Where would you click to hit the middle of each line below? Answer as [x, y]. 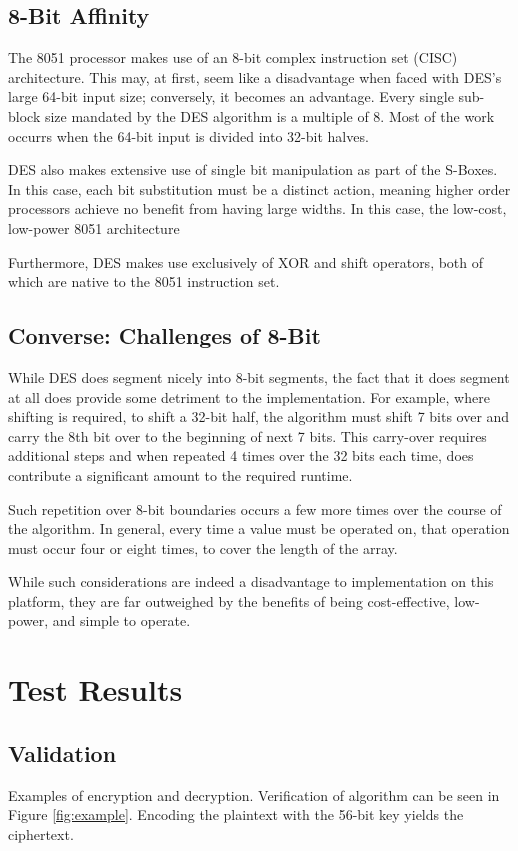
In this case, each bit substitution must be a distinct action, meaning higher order [259, 188]
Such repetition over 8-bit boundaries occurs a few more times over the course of [255, 508]
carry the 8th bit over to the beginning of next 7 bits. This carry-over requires [247, 435]
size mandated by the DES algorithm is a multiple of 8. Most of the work [269, 115]
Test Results [95, 689]
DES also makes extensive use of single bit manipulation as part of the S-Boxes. [253, 169]
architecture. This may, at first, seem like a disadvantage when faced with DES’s [255, 76]
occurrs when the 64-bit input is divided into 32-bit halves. [188, 135]
